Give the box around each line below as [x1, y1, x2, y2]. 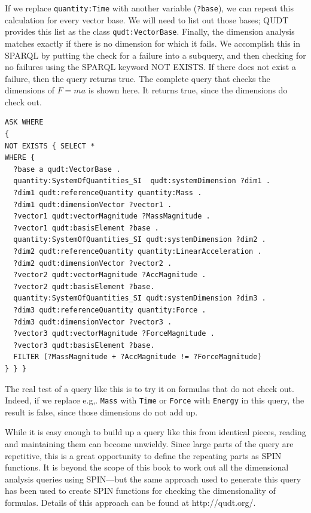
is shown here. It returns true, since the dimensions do [88, 84, 288, 96]
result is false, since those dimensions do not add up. [5, 405, 198, 418]
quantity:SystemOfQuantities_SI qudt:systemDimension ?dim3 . [13, 294, 266, 303]
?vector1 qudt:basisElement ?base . [13, 223, 159, 232]
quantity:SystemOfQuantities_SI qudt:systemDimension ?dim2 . [13, 235, 266, 244]
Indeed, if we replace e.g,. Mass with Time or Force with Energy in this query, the [5, 394, 304, 406]
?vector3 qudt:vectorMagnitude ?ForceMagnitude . [13, 329, 215, 338]
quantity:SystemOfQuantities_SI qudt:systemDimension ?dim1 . [13, 177, 270, 186]
